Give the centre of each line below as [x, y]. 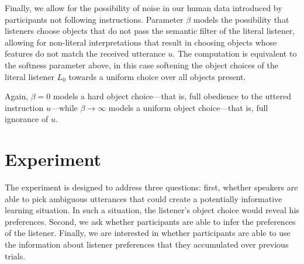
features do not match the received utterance [85, 53]
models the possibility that [241, 19]
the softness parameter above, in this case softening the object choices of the [142, 65]
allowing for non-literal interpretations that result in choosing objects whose [141, 42]
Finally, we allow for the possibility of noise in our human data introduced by [144, 8]
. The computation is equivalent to [235, 53]
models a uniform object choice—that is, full [188, 107]
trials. [15, 256]
